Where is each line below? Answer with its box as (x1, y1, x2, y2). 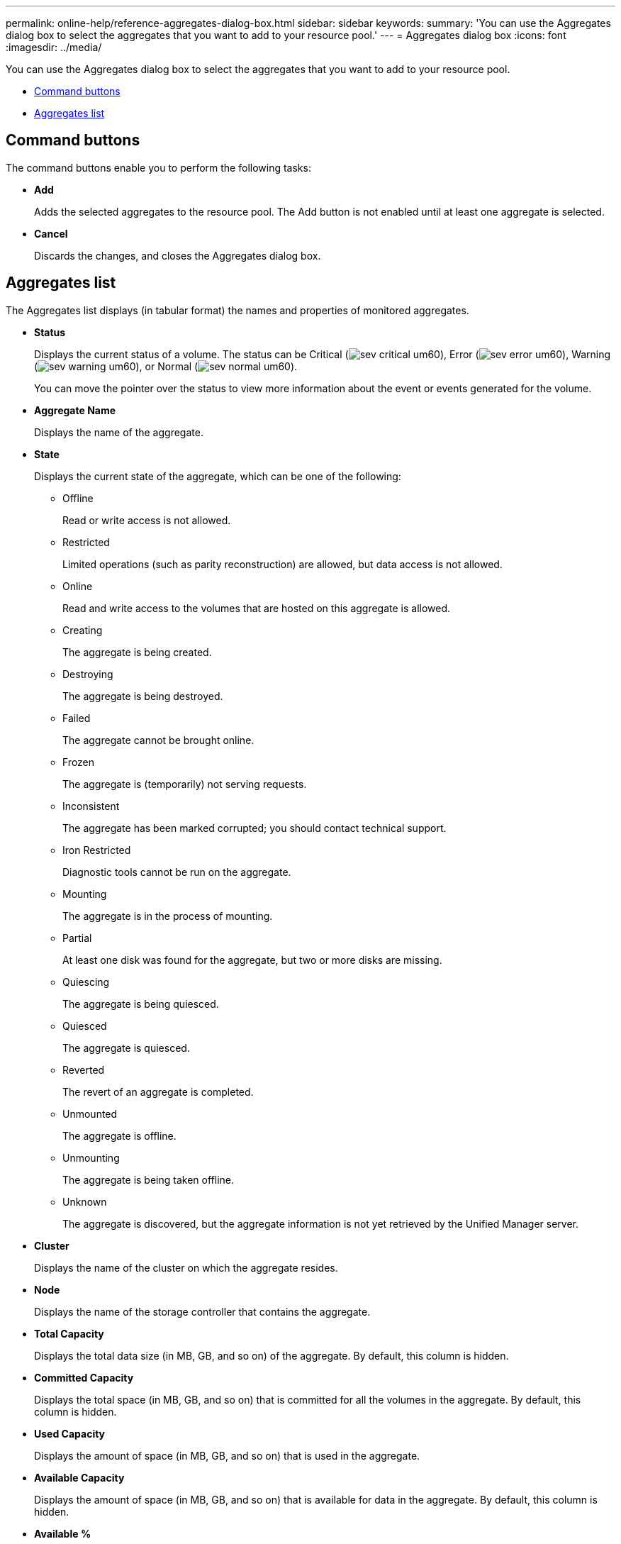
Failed (62, 711, 91, 724)
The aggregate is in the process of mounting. (62, 909, 273, 922)
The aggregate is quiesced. (62, 1041, 190, 1054)
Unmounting (62, 1151, 120, 1164)
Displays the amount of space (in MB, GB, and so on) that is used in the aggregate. (34, 1449, 420, 1462)
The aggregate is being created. (62, 645, 212, 658)
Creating (62, 623, 103, 636)
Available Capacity (34, 1471, 125, 1484)
